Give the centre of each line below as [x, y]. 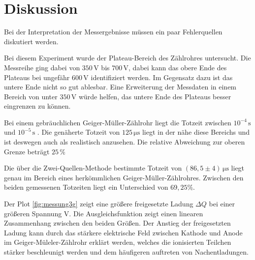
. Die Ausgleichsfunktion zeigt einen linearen [136, 213]
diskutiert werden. [31, 41]
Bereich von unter [31, 96]
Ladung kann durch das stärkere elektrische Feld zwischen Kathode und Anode [123, 232]
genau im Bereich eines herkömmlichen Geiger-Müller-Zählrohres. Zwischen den [124, 177]
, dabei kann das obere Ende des [178, 67]
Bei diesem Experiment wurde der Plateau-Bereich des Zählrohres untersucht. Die [127, 58]
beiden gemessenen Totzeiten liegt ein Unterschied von [86, 187]
